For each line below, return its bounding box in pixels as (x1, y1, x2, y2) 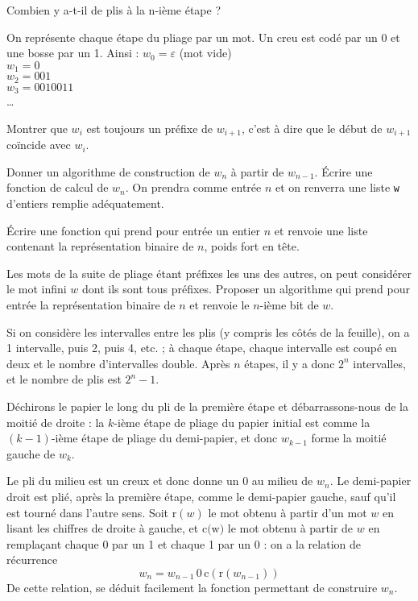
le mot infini (6, 280, 67, 297)
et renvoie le (189, 296, 250, 313)
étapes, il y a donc (244, 354, 335, 371)
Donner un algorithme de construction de (6, 163, 210, 180)
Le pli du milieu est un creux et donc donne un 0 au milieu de (6, 472, 313, 489)
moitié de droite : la (6, 413, 105, 430)
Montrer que (6, 119, 68, 136)
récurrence (6, 551, 58, 568)
